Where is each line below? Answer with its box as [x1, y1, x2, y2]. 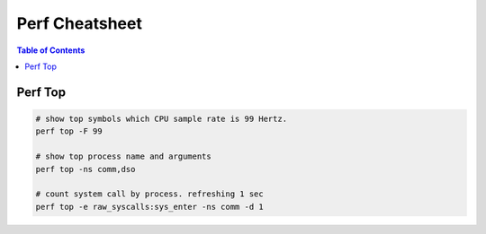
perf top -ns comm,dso [35, 164, 136, 174]
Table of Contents [16, 45, 85, 56]
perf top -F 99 [35, 126, 103, 136]
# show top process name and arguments [35, 152, 211, 161]
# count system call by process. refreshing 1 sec [35, 189, 265, 199]
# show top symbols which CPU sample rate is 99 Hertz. [35, 113, 288, 124]
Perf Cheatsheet [16, 13, 143, 33]
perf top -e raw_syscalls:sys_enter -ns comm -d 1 [35, 202, 265, 212]
